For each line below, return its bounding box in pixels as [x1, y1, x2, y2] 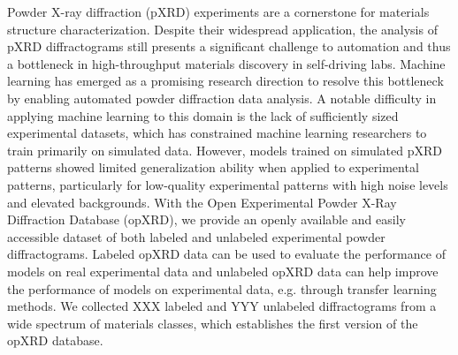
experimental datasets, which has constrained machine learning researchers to [7, 124, 427, 142]
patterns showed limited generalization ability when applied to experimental [7, 158, 419, 177]
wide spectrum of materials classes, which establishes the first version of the [7, 313, 418, 332]
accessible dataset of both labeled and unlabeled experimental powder [7, 227, 385, 245]
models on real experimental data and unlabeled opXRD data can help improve [7, 261, 439, 280]
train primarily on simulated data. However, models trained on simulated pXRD [7, 140, 442, 159]
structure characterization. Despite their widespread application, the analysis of [7, 19, 438, 38]
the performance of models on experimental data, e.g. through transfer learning [7, 279, 437, 298]
